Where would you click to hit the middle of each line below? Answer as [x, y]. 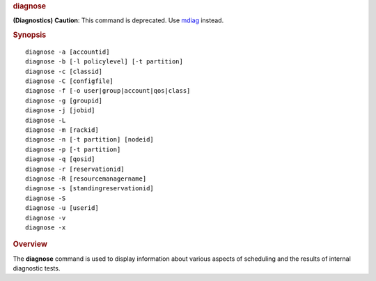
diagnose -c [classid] [64, 71]
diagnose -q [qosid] [60, 159]
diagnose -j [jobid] [60, 111]
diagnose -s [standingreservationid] [90, 189]
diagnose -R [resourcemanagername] [86, 179]
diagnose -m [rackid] [62, 130]
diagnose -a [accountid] [68, 52]
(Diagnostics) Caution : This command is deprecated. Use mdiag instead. [118, 20]
